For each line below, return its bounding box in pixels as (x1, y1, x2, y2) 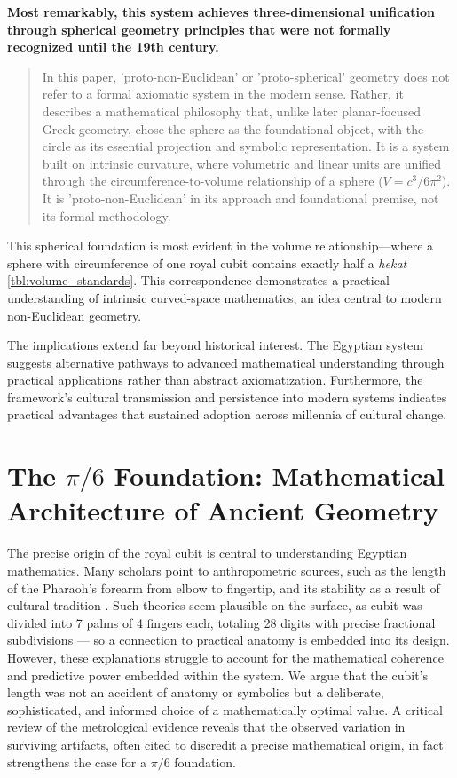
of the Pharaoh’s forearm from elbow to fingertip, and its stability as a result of (7, 578, 440, 597)
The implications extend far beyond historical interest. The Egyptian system (7, 336, 423, 354)
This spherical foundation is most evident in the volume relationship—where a (7, 236, 434, 255)
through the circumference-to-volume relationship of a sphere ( (42, 171, 383, 190)
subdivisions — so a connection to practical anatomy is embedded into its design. (7, 631, 450, 649)
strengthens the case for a (7, 752, 147, 771)
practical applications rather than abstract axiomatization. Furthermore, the (7, 370, 423, 389)
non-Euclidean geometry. (7, 306, 142, 324)
